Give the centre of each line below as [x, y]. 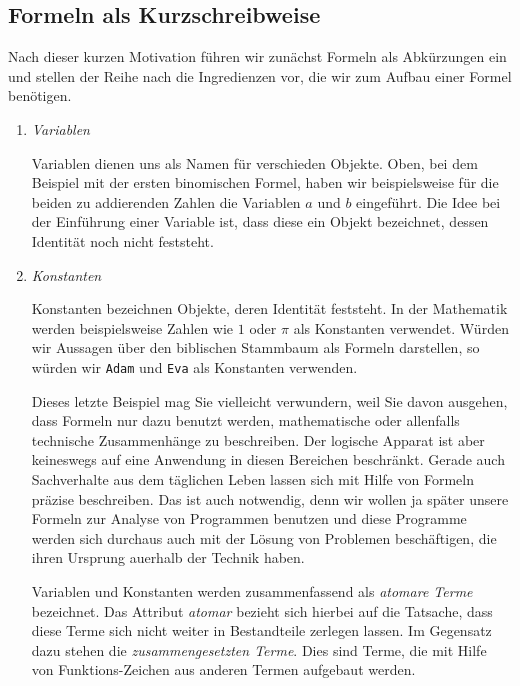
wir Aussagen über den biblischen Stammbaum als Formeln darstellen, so [255, 347]
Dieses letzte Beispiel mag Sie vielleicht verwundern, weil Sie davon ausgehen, [269, 400]
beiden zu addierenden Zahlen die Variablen [166, 201]
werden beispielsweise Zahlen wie [132, 327]
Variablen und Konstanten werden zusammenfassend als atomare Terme [252, 590]
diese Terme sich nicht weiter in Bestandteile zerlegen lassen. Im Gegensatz [261, 630]
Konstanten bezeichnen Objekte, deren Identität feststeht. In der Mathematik [269, 308]
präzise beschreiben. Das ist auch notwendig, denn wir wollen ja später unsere [270, 498]
